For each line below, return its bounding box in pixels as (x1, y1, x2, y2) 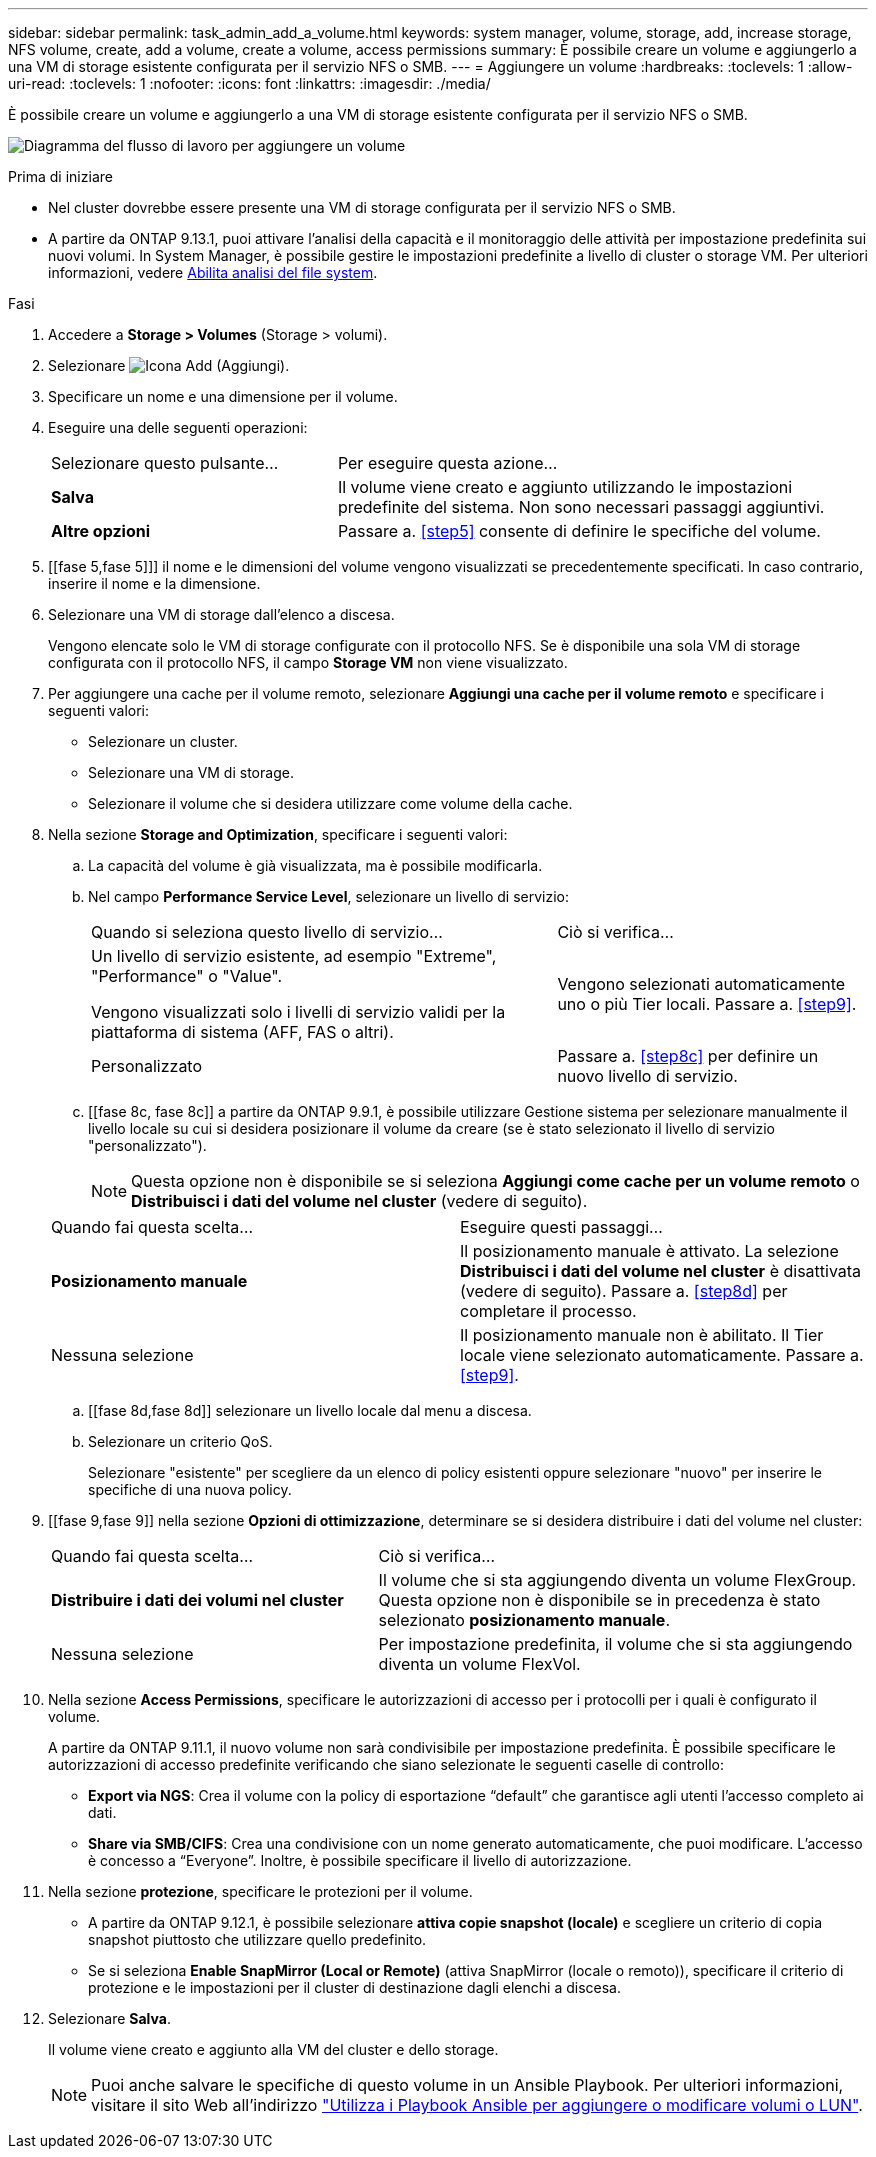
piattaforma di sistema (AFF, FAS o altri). (91, 1022, 394, 1042)
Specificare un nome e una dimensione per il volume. (48, 388, 398, 405)
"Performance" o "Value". (91, 966, 283, 986)
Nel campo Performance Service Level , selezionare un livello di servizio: (88, 888, 569, 905)
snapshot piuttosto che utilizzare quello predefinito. (88, 1931, 427, 1948)
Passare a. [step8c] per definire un (557, 1046, 819, 1066)
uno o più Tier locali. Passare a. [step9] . (557, 994, 857, 1014)
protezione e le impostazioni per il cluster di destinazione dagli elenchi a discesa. (88, 1979, 621, 1996)
